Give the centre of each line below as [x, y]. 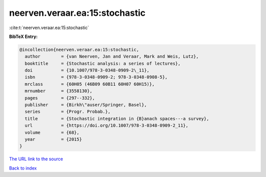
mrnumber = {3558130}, [59, 91]
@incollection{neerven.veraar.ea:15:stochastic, [79, 50]
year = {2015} [53, 139]
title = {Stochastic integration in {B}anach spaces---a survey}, [117, 119]
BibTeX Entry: [23, 36]
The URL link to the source [36, 159]
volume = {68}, [52, 132]
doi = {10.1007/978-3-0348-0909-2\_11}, [87, 71]
